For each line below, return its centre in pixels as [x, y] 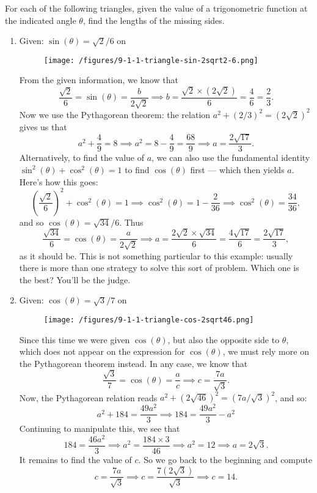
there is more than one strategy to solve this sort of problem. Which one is [159, 268]
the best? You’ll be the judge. [75, 279]
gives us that [43, 126]
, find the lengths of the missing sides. [154, 20]
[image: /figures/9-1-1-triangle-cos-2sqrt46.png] [149, 320]
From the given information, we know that [99, 80]
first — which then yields [237, 169]
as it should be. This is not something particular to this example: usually [156, 255]
